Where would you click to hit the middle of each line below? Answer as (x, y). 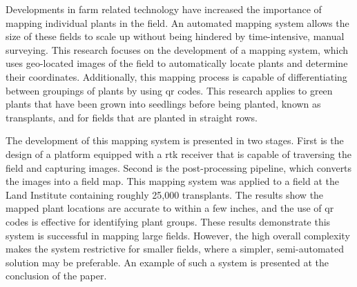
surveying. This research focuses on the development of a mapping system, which (177, 49)
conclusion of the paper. (56, 276)
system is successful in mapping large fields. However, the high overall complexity (178, 235)
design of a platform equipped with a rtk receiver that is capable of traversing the (178, 154)
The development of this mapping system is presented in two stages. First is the (175, 140)
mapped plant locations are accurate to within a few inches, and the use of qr (170, 208)
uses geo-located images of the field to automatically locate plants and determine (177, 63)
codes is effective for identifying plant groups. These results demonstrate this (168, 221)
